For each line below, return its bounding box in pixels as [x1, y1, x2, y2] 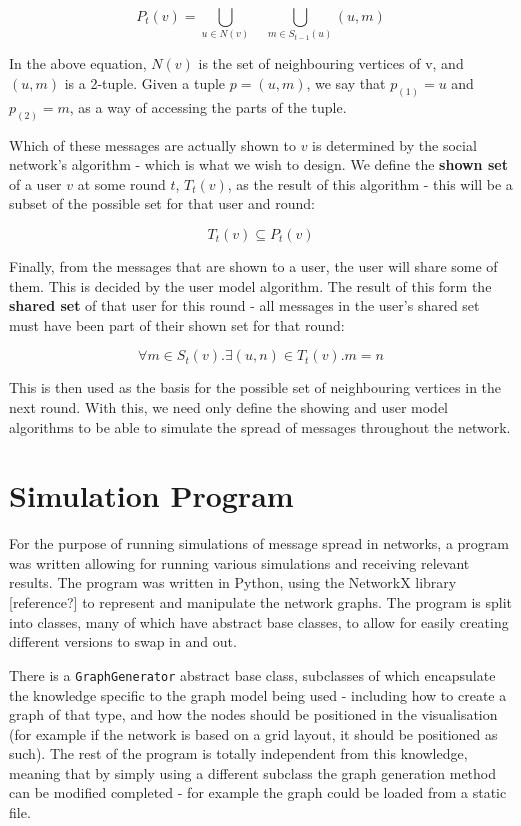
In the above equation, [9, 53, 147, 74]
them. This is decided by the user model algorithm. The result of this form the [9, 275, 492, 296]
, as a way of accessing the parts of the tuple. [69, 96, 347, 117]
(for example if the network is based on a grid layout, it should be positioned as [9, 723, 498, 744]
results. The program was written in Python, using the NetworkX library [9, 572, 457, 593]
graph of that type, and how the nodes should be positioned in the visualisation [9, 704, 498, 725]
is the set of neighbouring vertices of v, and [198, 53, 464, 74]
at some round [77, 173, 166, 194]
